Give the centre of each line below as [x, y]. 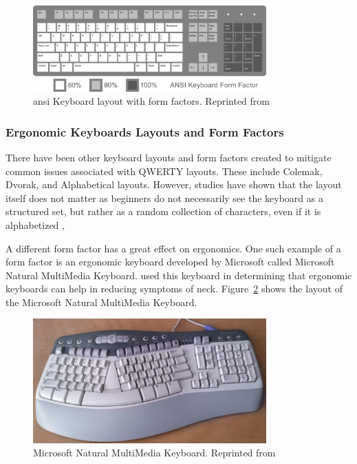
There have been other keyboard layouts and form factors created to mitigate [169, 157]
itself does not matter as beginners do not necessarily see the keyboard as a [164, 198]
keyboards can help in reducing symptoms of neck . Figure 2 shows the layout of [174, 289]
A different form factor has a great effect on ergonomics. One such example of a [173, 248]
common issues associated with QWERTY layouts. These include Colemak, [164, 171]
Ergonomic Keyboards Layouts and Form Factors [145, 131]
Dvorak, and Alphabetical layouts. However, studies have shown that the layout [174, 184]
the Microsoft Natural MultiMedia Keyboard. [101, 302]
